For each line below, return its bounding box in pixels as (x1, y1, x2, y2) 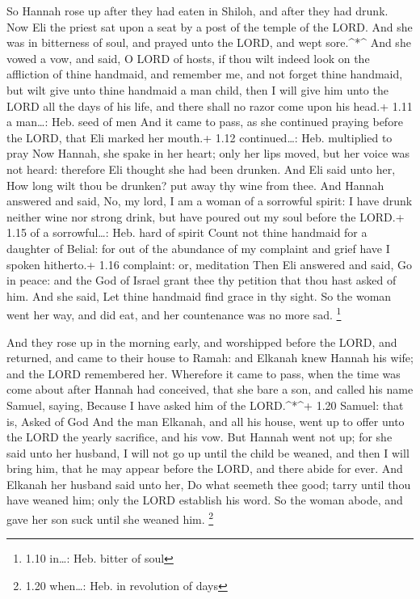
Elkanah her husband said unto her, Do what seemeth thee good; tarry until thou (6, 475, 411, 492)
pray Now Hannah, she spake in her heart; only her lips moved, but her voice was (6, 145, 410, 162)
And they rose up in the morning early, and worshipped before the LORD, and (6, 333, 397, 350)
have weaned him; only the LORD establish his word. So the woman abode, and (6, 491, 403, 508)
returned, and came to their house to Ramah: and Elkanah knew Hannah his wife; (6, 349, 414, 366)
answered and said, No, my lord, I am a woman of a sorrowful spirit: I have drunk (6, 192, 413, 209)
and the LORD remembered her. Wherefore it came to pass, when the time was (6, 365, 401, 382)
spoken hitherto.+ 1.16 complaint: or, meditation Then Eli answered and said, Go (6, 255, 412, 272)
